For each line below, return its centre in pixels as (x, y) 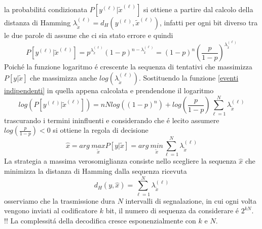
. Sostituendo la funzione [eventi (189, 78)
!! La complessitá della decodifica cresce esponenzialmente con (100, 220)
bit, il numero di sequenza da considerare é (172, 211)
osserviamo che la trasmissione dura (60, 200)
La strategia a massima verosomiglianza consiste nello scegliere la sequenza (120, 161)
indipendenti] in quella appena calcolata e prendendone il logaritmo (109, 90)
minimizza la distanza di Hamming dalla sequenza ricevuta (96, 171)
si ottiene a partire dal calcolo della (198, 9)
